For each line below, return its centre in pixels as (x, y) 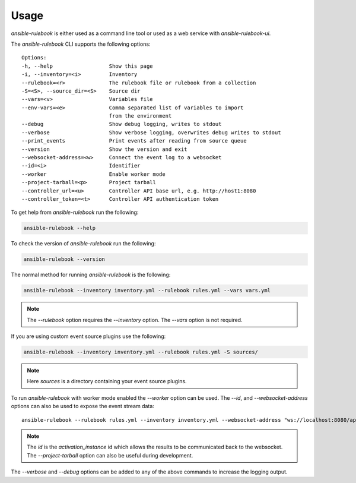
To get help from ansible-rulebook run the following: (75, 212)
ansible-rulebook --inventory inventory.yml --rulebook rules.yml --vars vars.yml (147, 291)
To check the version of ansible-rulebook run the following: (83, 244)
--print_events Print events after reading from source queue (134, 141)
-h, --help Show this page (88, 66)
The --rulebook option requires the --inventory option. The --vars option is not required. (135, 320)
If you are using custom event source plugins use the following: (88, 336)
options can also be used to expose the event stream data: (82, 406)
